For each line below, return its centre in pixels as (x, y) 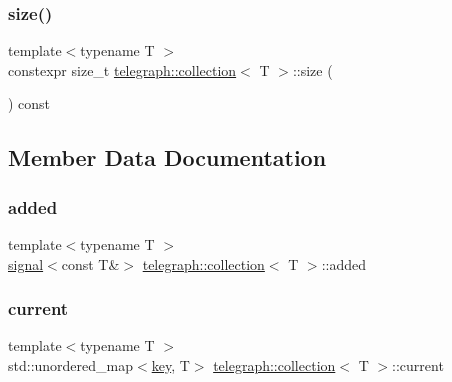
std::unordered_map (71, 365)
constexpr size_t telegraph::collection (122, 69)
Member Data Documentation (167, 157)
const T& (90, 263)
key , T (170, 365)
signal (26, 263)
